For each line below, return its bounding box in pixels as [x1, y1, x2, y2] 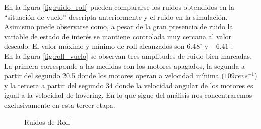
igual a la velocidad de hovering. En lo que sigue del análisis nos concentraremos [4, 90, 252, 100]
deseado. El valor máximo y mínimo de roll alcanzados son [4, 41, 185, 51]
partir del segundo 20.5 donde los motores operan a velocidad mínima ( [4, 70, 224, 81]
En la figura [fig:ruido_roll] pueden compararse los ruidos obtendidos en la [4, 2, 234, 12]
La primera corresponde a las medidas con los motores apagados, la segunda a [4, 60, 245, 71]
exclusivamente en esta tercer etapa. [4, 99, 115, 110]
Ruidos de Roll [24, 116, 70, 127]
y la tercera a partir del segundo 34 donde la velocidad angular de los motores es [4, 80, 253, 90]
